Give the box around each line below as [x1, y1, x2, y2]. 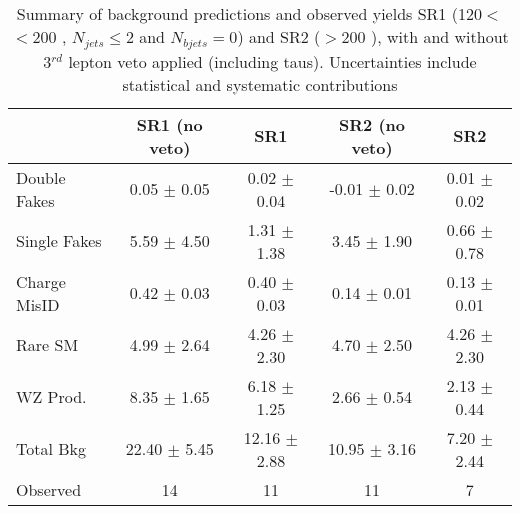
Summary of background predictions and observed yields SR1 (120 [16, 2, 482, 25]
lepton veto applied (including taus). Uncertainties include [68, 49, 477, 73]
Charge [16, 269, 66, 293]
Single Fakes [16, 229, 102, 253]
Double [16, 165, 66, 189]
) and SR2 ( [237, 25, 321, 48]
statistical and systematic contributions [122, 72, 398, 96]
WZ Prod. [16, 385, 87, 409]
